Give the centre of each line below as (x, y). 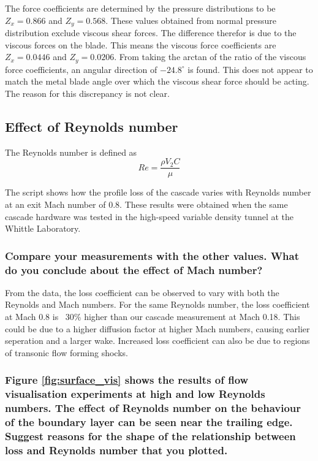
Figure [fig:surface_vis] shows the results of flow (127, 380)
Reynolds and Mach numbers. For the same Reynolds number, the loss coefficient (157, 304)
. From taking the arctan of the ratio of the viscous (210, 57)
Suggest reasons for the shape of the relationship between (150, 436)
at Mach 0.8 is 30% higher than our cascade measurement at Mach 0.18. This (153, 317)
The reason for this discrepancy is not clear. (87, 93)
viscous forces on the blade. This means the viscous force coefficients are (141, 44)
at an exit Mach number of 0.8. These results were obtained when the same (146, 204)
